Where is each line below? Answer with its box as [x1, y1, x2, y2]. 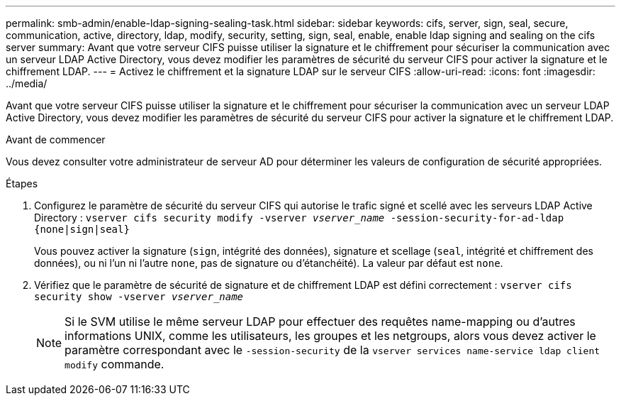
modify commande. [65, 357, 164, 371]
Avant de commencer [6, 133, 106, 145]
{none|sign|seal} [34, 224, 130, 235]
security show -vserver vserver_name [34, 291, 244, 302]
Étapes [6, 177, 38, 189]
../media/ [6, 77, 47, 89]
